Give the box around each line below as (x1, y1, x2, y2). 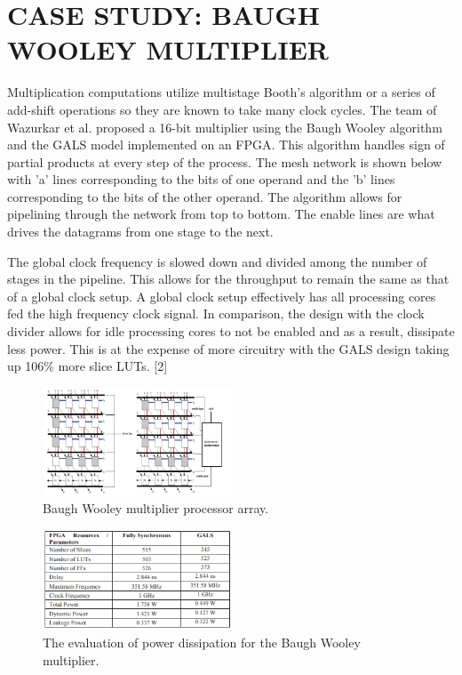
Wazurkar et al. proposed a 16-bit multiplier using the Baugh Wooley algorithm (7, 117, 442, 136)
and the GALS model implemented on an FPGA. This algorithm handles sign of (7, 135, 445, 154)
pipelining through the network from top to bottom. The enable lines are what (7, 205, 435, 223)
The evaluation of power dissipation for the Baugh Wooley (43, 633, 361, 652)
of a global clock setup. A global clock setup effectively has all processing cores (7, 286, 436, 305)
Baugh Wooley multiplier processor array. (43, 499, 269, 518)
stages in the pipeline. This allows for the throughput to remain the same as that (7, 269, 450, 288)
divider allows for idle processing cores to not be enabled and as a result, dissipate (7, 322, 455, 341)
